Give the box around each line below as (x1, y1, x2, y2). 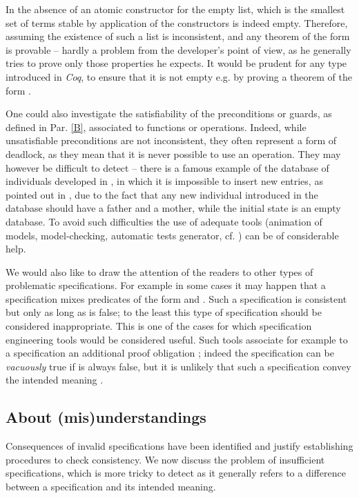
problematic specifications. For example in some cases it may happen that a (6, 278, 326, 292)
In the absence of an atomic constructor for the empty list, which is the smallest (6, 2, 345, 16)
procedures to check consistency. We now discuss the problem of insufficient (6, 452, 325, 466)
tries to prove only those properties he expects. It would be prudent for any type (6, 56, 347, 70)
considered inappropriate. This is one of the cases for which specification (6, 319, 312, 333)
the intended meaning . (6, 372, 104, 387)
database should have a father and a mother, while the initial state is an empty (6, 201, 341, 215)
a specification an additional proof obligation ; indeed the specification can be (6, 346, 334, 360)
